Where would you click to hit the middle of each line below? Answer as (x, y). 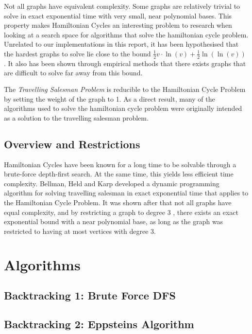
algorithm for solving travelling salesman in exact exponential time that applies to (126, 193)
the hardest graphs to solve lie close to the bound (77, 53)
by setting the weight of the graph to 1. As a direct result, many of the (109, 98)
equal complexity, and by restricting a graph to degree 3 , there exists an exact (121, 212)
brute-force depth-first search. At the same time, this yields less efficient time (119, 174)
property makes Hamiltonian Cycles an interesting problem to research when (118, 25)
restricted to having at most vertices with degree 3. (80, 231)
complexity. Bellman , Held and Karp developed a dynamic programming (112, 183)
